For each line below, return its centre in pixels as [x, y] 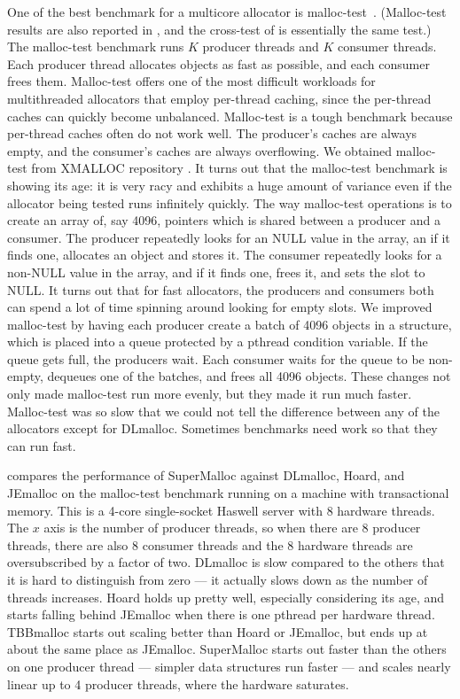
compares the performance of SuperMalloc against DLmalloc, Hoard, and [206, 475]
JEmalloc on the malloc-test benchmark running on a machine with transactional [228, 493]
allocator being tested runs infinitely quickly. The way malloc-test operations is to [230, 202]
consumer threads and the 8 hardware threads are [277, 544]
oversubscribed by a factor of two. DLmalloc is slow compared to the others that [226, 562]
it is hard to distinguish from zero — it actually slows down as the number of [218, 579]
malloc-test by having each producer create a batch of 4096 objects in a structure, [230, 324]
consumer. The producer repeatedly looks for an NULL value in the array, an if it [229, 237]
